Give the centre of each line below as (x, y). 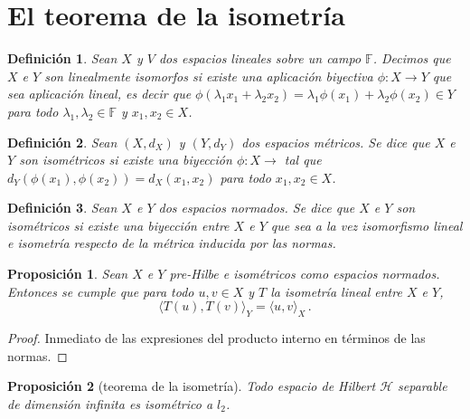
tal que (303, 160)
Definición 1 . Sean (62, 58)
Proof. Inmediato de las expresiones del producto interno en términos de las (216, 338)
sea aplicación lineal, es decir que (99, 94)
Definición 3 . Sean (62, 208)
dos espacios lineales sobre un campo (260, 58)
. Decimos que (412, 58)
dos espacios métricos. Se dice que (336, 142)
